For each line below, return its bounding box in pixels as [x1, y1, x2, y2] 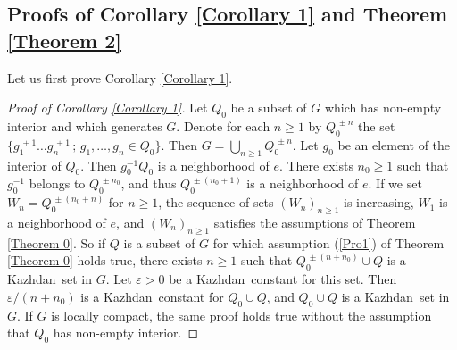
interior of [7, 155, 62, 174]
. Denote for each [176, 116, 270, 135]
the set [358, 116, 395, 135]
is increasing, [344, 193, 414, 212]
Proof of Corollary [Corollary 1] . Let [7, 98, 208, 117]
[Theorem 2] [7, 26, 122, 54]
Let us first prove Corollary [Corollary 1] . [7, 68, 233, 87]
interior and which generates [7, 116, 162, 135]
